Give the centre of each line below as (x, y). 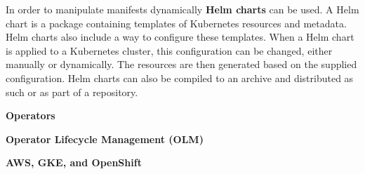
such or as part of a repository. (72, 92)
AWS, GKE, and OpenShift (74, 162)
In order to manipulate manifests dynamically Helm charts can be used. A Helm (182, 9)
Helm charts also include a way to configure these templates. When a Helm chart (180, 37)
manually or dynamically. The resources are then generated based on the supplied (181, 64)
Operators (31, 115)
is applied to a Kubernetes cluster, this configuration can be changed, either (169, 50)
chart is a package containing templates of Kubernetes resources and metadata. (176, 23)
